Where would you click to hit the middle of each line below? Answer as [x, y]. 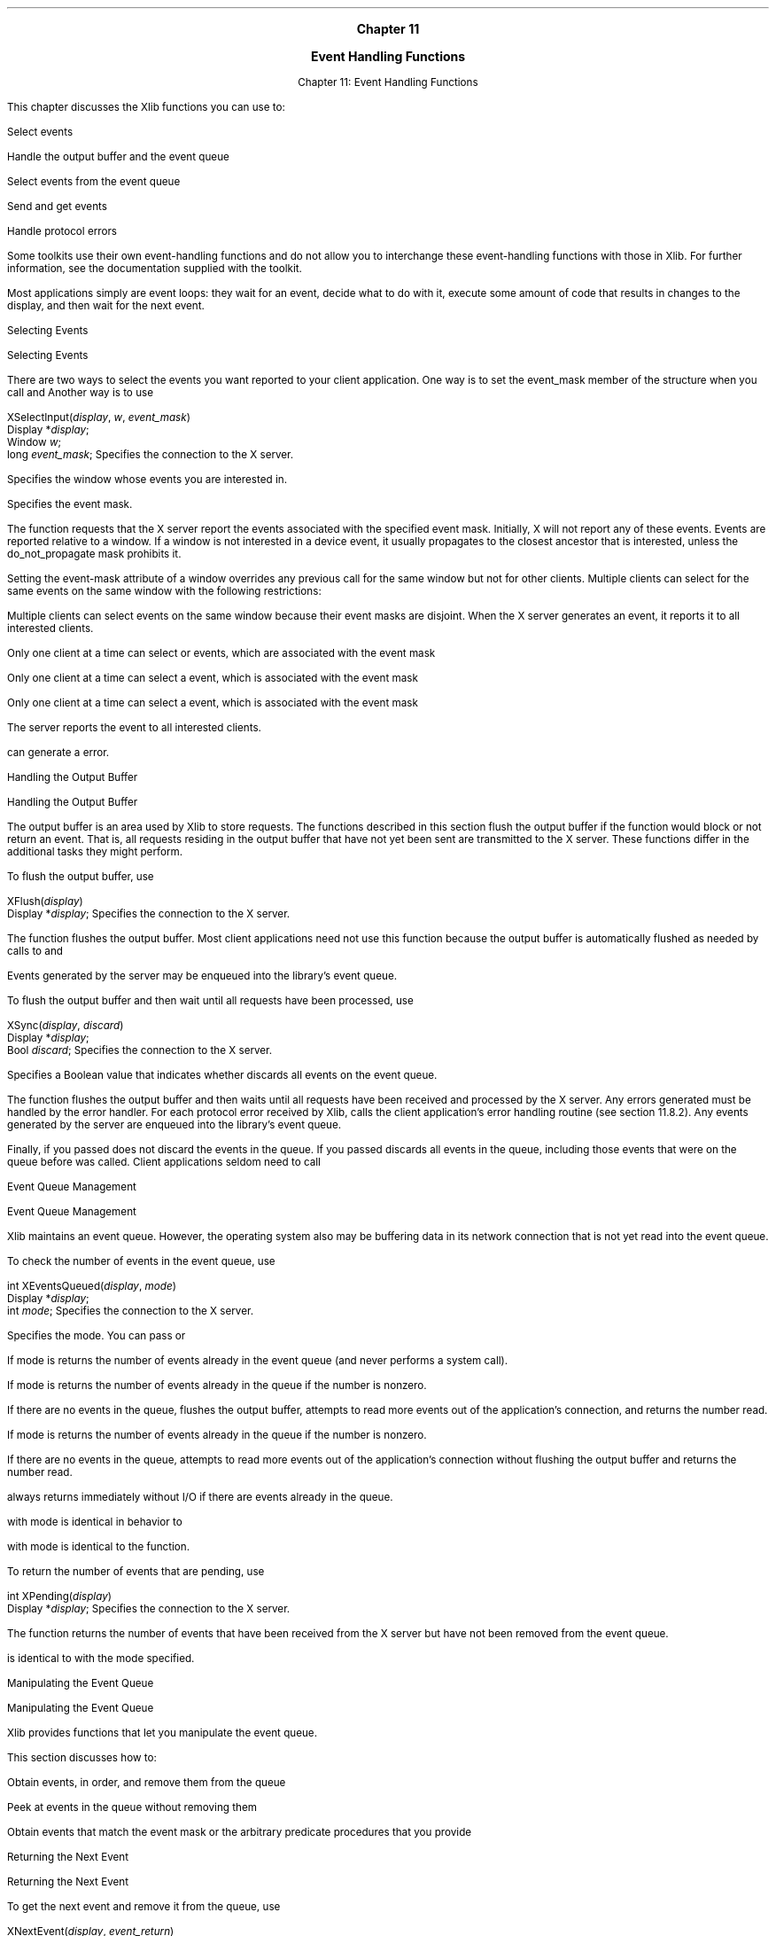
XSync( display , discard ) [66, 1026]
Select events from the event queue [94, 182]
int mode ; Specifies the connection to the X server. [131, 1311]
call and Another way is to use [80, 393]
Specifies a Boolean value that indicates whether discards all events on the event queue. [222, 1075]
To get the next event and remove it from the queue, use [144, 1907]
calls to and [35, 951]
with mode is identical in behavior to [95, 1522]
